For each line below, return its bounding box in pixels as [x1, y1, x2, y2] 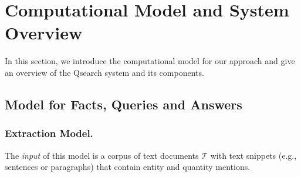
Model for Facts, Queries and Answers [5, 95, 242, 113]
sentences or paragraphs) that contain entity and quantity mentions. [5, 161, 251, 173]
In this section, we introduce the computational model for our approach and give [5, 55, 295, 67]
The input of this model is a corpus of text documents [5, 149, 199, 161]
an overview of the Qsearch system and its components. [5, 66, 204, 78]
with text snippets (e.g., [210, 149, 297, 161]
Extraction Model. [5, 126, 93, 141]
